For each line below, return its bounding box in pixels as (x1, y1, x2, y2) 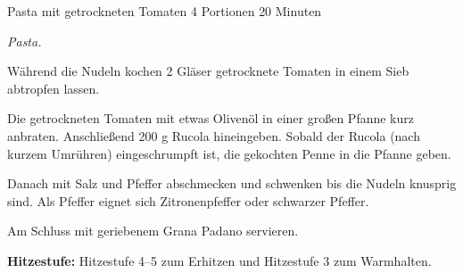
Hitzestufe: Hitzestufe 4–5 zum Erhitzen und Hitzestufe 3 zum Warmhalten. (7, 251, 432, 269)
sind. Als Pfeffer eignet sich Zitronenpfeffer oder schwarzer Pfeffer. (7, 191, 369, 210)
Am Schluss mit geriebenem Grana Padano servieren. (7, 221, 299, 240)
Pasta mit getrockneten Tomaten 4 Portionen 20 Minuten (7, 2, 322, 20)
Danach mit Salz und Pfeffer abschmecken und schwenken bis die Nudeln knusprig (7, 174, 457, 193)
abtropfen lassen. (7, 79, 100, 97)
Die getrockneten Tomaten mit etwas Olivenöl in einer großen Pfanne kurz (7, 109, 414, 128)
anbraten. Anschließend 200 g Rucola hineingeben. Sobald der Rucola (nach (7, 126, 420, 145)
